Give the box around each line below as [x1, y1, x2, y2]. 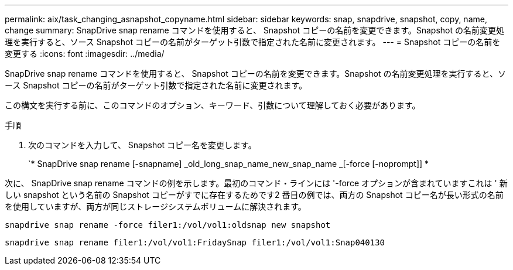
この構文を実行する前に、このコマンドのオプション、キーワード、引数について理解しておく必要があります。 [5, 100, 420, 110]
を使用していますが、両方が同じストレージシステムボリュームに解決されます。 [5, 201, 306, 211]
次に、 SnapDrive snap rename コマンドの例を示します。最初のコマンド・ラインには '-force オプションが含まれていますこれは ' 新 [5, 178, 508, 188]
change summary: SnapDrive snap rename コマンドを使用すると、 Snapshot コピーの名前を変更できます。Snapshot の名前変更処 [5, 25, 505, 35]
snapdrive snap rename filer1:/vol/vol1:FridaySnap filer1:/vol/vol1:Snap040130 [5, 238, 385, 247]
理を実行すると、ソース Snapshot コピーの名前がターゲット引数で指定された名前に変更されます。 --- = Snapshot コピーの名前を [5, 37, 501, 47]
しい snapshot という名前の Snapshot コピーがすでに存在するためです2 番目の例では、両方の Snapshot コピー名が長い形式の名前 [5, 190, 504, 200]
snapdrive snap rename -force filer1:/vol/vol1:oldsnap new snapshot [5, 220, 331, 230]
